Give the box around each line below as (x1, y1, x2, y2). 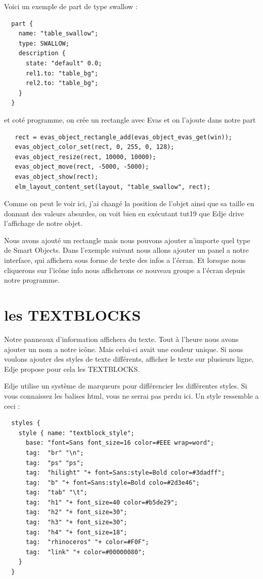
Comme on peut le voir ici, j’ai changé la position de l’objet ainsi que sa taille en (4, 198, 254, 209)
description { (18, 50, 66, 57)
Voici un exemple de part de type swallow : (4, 1, 138, 11)
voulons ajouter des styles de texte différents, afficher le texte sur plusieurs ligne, (4, 354, 254, 364)
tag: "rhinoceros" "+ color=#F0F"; (25, 538, 149, 546)
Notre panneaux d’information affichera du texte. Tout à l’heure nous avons (4, 333, 239, 344)
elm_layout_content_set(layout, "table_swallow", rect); (15, 183, 211, 190)
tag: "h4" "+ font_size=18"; (25, 528, 127, 536)
